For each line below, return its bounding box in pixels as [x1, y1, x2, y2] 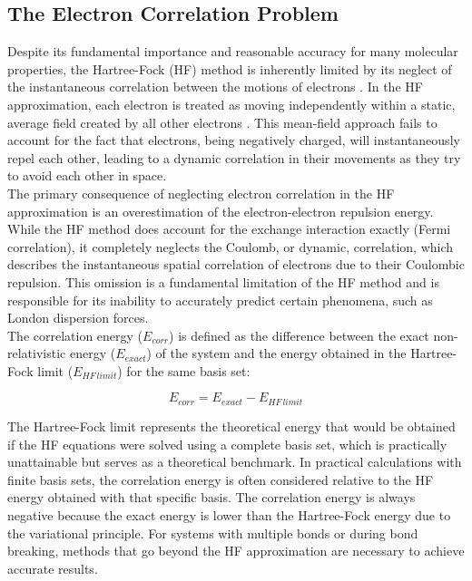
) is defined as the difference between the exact [169, 325, 429, 344]
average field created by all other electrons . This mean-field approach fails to [7, 112, 438, 131]
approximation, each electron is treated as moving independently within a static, [7, 94, 456, 113]
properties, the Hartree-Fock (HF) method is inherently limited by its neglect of [7, 59, 452, 78]
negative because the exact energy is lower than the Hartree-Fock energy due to [7, 505, 451, 524]
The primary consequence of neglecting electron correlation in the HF [7, 183, 395, 202]
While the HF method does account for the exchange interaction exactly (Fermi [7, 219, 451, 238]
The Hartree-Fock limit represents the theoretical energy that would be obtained [7, 416, 456, 435]
